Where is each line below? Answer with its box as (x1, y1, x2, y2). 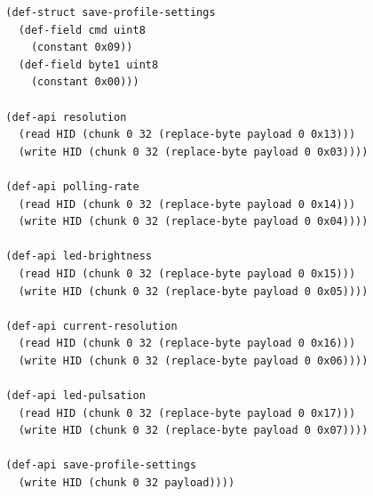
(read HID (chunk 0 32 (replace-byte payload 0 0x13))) (18, 128, 356, 141)
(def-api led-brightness (5, 250, 152, 263)
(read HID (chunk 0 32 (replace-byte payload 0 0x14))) (18, 197, 356, 211)
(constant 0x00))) (30, 76, 139, 89)
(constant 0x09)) (30, 41, 133, 54)
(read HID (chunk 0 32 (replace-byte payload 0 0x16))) (18, 337, 356, 350)
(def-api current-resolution (5, 319, 178, 332)
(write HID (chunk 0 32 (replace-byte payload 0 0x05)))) (18, 284, 369, 298)
